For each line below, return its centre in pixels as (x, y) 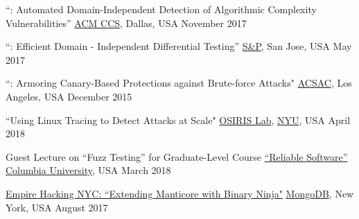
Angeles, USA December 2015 (69, 96)
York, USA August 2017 (57, 207)
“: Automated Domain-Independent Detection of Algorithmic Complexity (161, 9)
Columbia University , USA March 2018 (88, 170)
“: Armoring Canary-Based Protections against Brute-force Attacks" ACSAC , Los (179, 83)
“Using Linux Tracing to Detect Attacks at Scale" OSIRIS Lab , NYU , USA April (178, 120)
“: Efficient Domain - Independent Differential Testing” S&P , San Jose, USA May (179, 46)
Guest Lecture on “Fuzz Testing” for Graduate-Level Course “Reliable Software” (177, 156)
